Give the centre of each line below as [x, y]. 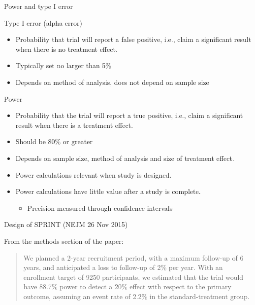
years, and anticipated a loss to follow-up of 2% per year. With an [123, 267]
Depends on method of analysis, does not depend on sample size [112, 82]
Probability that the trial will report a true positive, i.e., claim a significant [129, 115]
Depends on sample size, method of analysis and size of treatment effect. [125, 158]
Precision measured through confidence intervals [100, 208]
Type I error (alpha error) [43, 22]
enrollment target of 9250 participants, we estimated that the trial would [133, 277]
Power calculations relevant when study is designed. [94, 174]
